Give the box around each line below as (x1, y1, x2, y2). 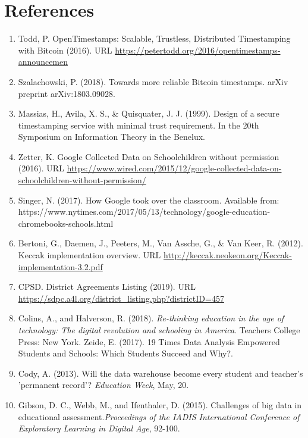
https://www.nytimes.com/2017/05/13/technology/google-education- (18, 205, 271, 218)
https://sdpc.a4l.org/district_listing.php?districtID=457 (18, 292, 224, 304)
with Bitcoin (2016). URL (18, 43, 112, 56)
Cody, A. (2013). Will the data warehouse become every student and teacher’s (18, 367, 303, 379)
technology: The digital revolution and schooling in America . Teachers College (18, 324, 300, 336)
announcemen (18, 55, 68, 68)
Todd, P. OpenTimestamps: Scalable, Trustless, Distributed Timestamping (18, 32, 291, 45)
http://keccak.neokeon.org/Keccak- (164, 249, 292, 261)
